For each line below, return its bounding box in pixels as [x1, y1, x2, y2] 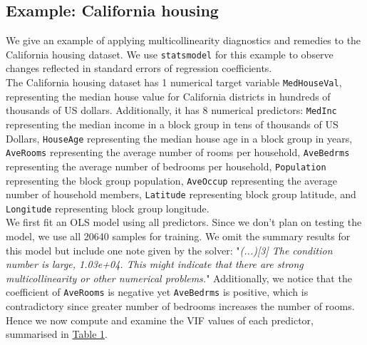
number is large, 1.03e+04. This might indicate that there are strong [6, 257, 304, 272]
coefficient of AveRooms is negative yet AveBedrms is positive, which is [6, 284, 309, 299]
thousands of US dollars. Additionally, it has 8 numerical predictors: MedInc [6, 103, 337, 118]
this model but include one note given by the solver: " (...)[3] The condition [6, 242, 333, 257]
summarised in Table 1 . [6, 326, 108, 341]
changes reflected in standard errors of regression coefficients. [6, 61, 272, 76]
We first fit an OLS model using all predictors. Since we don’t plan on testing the [6, 215, 362, 230]
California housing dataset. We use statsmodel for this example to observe [6, 46, 334, 61]
